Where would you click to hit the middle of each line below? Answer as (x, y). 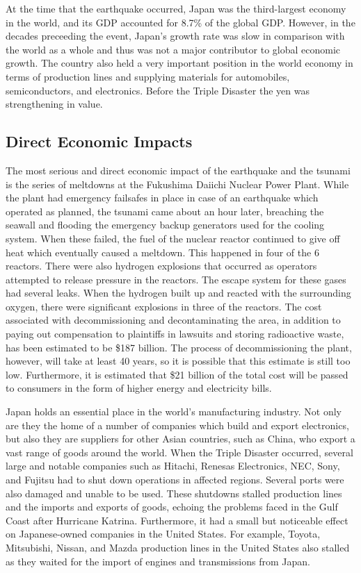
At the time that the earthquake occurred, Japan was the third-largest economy (176, 8)
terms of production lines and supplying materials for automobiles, (148, 76)
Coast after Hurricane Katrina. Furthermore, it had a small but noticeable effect (177, 520)
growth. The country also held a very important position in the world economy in (179, 63)
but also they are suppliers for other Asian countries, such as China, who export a (180, 439)
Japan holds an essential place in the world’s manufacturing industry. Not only (174, 412)
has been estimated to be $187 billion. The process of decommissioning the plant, (179, 347)
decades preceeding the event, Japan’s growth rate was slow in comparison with (175, 36)
